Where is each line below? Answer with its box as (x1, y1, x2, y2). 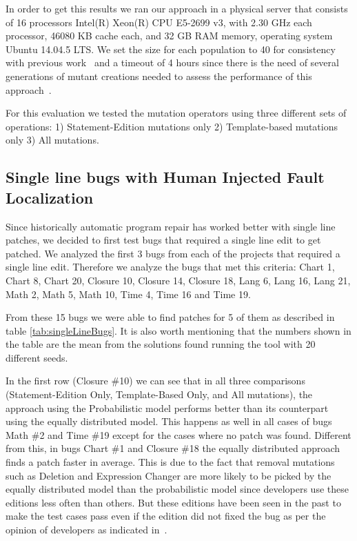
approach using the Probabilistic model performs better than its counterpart (6, 400, 329, 415)
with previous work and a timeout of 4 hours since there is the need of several (6, 55, 339, 70)
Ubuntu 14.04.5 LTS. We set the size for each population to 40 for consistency (6, 41, 336, 56)
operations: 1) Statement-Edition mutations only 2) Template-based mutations (6, 119, 338, 133)
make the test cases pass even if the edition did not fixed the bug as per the (6, 509, 326, 523)
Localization (6, 186, 94, 208)
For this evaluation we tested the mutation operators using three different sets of (6, 106, 347, 120)
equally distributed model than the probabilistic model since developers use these (6, 482, 349, 496)
